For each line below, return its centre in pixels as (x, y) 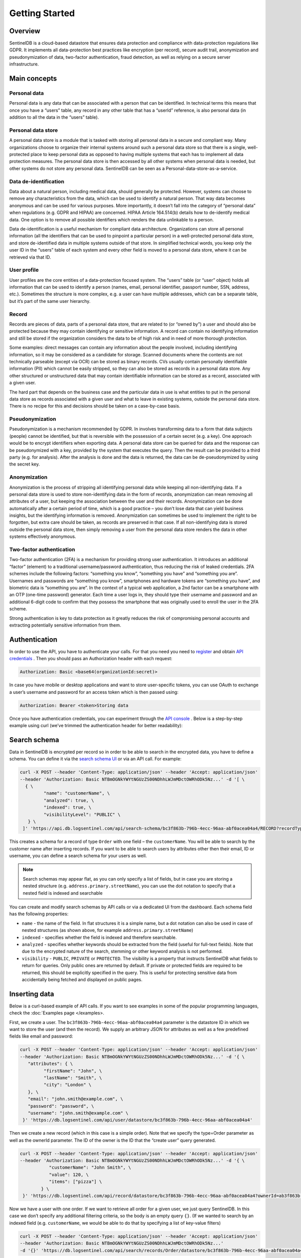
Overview (25, 31)
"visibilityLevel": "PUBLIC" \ (82, 814)
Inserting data (32, 994)
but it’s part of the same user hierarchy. (50, 301)
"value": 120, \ (69, 1174)
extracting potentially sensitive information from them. (65, 625)
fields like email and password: (41, 1036)
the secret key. (25, 464)
